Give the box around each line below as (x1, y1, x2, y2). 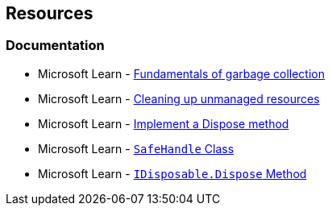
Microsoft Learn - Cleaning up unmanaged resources (38, 91, 320, 106)
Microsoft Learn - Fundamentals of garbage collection (38, 66, 326, 81)
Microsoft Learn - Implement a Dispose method (38, 116, 289, 131)
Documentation (6, 37, 105, 54)
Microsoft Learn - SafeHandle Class (38, 141, 234, 156)
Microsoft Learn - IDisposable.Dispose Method (38, 166, 307, 181)
